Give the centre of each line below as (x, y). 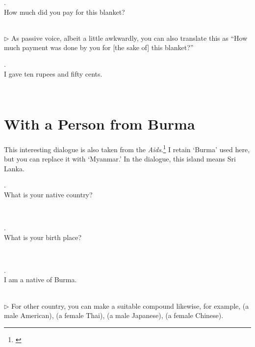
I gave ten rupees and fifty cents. (53, 73)
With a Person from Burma (100, 123)
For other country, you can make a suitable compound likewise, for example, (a (130, 306)
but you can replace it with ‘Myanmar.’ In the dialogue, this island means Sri (120, 159)
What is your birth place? (43, 237)
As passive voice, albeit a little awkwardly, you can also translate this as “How (129, 38)
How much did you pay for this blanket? (64, 12)
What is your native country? (48, 194)
